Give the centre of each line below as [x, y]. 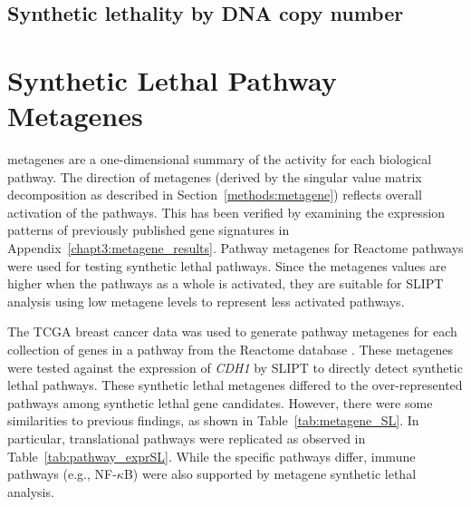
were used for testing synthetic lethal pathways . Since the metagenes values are [227, 265]
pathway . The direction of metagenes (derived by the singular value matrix [215, 176]
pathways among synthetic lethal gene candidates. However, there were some [220, 402]
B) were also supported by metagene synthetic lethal [270, 474]
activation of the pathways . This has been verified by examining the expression [226, 212]
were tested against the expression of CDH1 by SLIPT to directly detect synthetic [235, 367]
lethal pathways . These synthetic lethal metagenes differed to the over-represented [235, 385]
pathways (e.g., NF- [62, 474]
